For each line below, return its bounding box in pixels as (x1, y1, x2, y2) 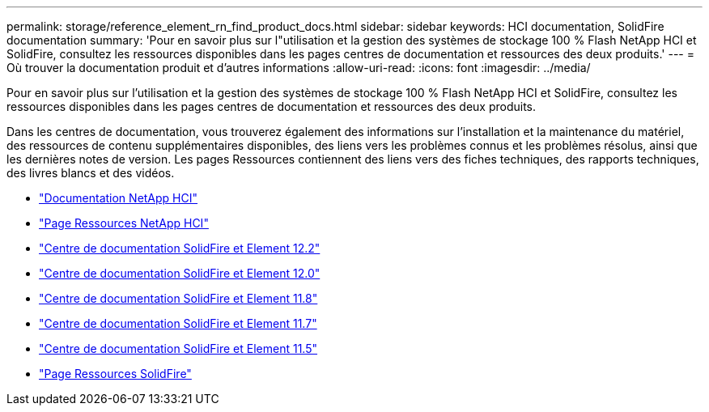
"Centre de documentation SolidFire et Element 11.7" (39, 316, 317, 330)
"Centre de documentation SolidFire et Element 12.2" (39, 241, 321, 255)
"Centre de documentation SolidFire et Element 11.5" (39, 342, 318, 355)
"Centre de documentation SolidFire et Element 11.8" (39, 291, 318, 305)
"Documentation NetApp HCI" (39, 191, 198, 205)
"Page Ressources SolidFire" (39, 367, 192, 380)
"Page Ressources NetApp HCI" (39, 216, 209, 230)
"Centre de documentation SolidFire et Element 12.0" (39, 266, 321, 280)
